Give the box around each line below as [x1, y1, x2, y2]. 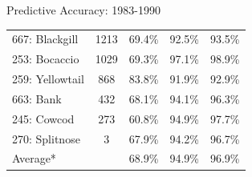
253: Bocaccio [12, 50, 79, 67]
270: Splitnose [12, 130, 80, 147]
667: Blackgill [12, 30, 79, 47]
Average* [12, 150, 56, 167]
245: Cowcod [12, 110, 75, 127]
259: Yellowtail [12, 70, 84, 87]
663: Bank [12, 90, 62, 107]
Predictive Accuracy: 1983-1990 [6, 2, 161, 18]
